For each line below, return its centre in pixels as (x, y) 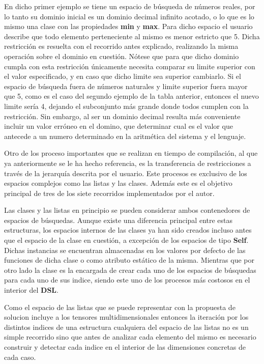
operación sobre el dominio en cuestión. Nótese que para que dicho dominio (122, 56)
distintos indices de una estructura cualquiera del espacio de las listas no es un (126, 327)
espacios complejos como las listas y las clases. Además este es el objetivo (118, 183)
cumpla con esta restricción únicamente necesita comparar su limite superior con (130, 66)
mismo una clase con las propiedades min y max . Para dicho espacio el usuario (128, 26)
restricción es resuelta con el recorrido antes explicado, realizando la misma (121, 46)
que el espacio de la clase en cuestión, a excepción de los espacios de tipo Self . (126, 240)
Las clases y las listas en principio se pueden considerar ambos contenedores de (127, 210)
